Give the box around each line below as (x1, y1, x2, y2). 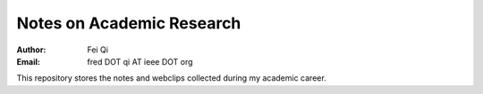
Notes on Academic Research (16, 13, 241, 33)
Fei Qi (87, 44, 109, 55)
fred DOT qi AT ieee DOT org (87, 56, 193, 67)
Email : (16, 56, 40, 67)
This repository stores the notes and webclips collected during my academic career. (16, 73, 326, 83)
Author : (16, 44, 47, 55)
